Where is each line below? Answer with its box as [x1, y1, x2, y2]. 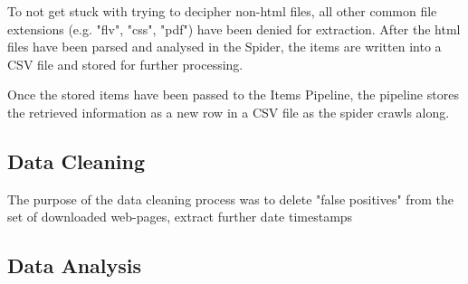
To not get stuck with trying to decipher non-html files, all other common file [7, 2, 437, 20]
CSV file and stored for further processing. [7, 54, 244, 73]
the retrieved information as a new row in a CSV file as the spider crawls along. [7, 102, 450, 121]
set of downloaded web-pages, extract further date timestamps [7, 207, 353, 226]
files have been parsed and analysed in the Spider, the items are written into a [7, 37, 442, 56]
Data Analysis [7, 251, 142, 279]
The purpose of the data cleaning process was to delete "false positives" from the [7, 189, 454, 208]
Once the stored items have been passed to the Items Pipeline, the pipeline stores [7, 85, 459, 104]
